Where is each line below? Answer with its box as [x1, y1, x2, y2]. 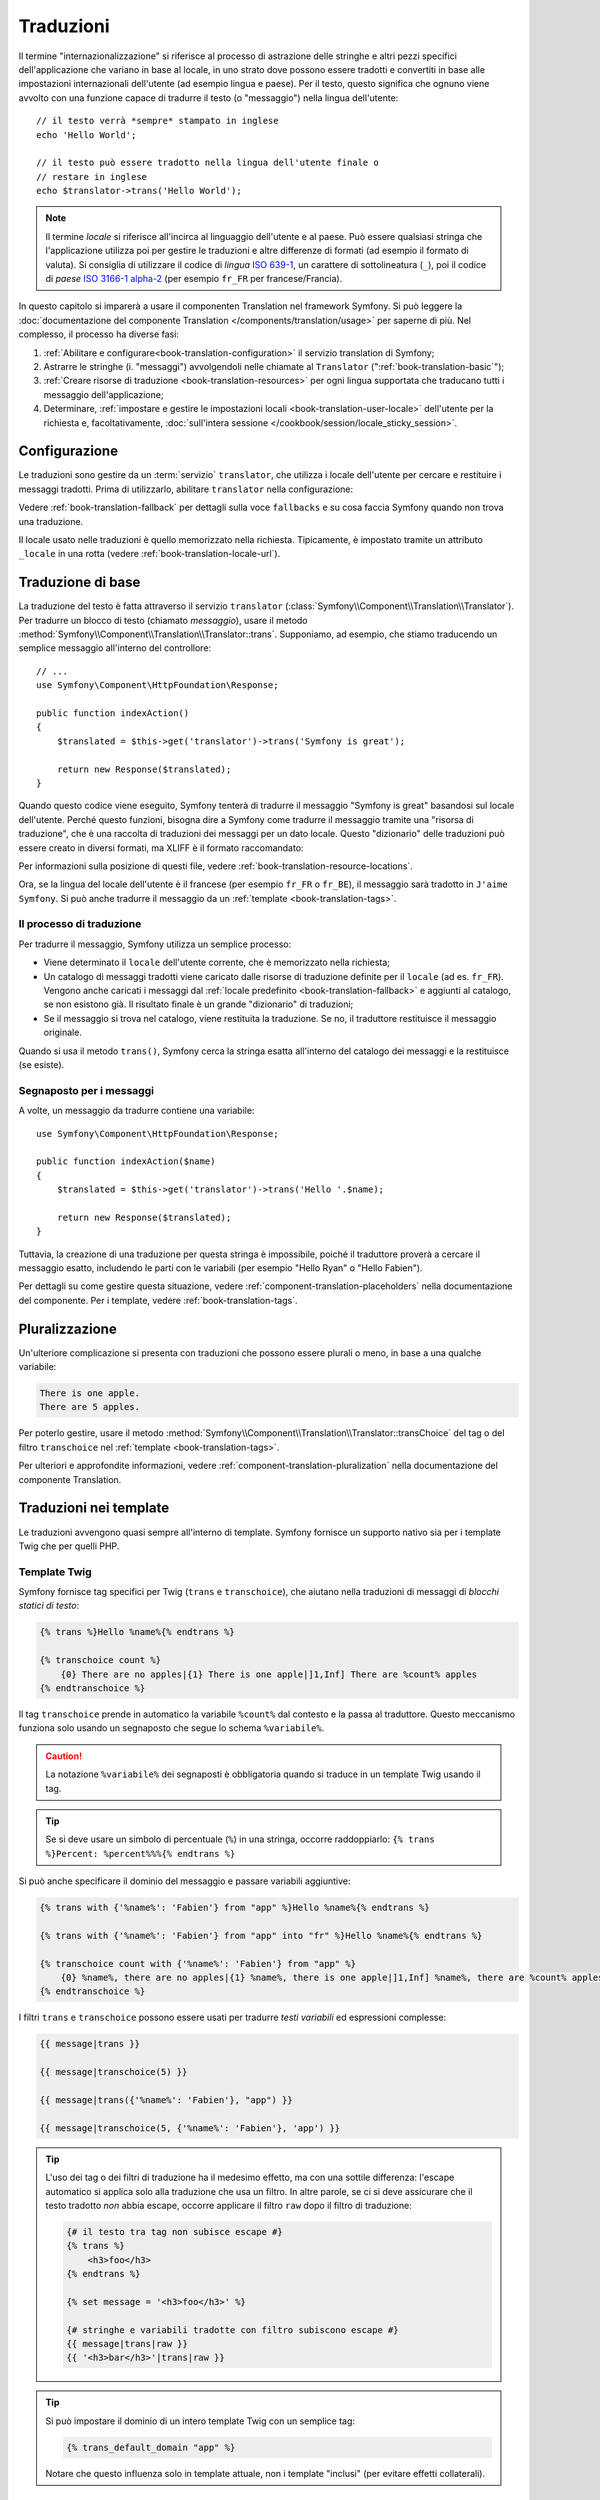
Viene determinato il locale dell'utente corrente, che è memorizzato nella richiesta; [43, 956, 390, 969]
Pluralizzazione [18, 1320, 117, 1337]
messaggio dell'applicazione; [43, 388, 164, 400]
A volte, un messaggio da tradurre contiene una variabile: [18, 1105, 255, 1117]
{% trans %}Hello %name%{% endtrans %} [39, 1626, 235, 1638]
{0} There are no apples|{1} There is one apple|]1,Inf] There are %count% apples [60, 1668, 478, 1680]
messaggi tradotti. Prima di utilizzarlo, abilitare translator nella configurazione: [18, 483, 354, 495]
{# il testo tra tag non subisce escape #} [66, 2226, 284, 2237]
